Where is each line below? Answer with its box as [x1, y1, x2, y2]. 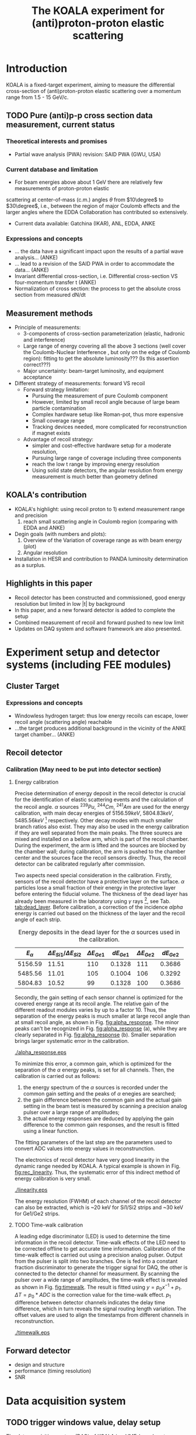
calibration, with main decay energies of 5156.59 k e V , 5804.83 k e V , [14, 809, 174, 816]
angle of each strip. [14, 916, 62, 923]
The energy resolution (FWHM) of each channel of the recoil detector [14, 1198, 182, 1205]
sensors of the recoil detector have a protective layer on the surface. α [14, 878, 185, 885]
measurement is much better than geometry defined [32, 473, 158, 480]
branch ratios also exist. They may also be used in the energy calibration [14, 823, 190, 830]
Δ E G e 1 [86, 949, 105, 958]
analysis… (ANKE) [14, 254, 58, 261]
